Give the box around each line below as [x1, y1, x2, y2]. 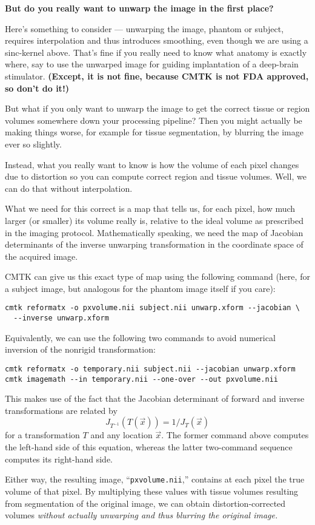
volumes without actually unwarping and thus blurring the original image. [5, 509, 278, 521]
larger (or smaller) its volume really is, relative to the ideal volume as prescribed [5, 214, 303, 226]
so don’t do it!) [5, 81, 70, 94]
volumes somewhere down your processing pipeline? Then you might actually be [5, 113, 302, 126]
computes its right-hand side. [5, 452, 113, 465]
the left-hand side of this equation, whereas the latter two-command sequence [5, 441, 293, 453]
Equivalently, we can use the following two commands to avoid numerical [5, 331, 276, 344]
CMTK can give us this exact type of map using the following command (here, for [5, 270, 310, 283]
